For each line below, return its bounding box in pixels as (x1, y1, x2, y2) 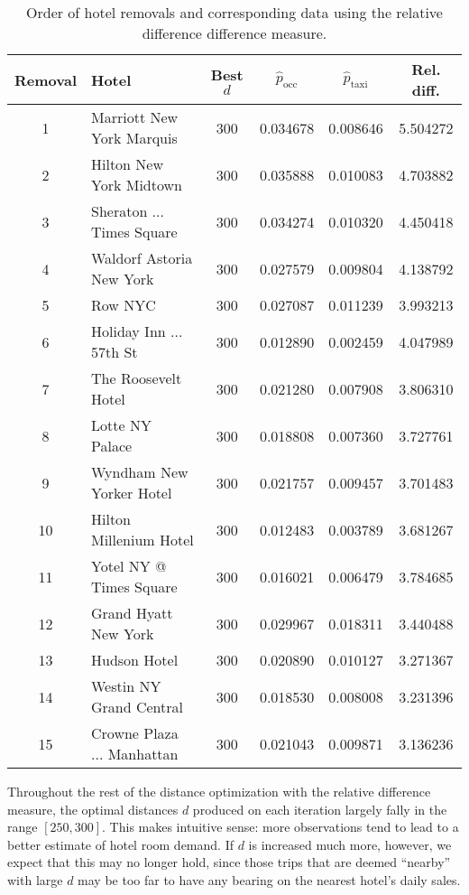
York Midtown (91, 174, 182, 195)
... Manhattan (91, 743, 179, 764)
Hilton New (91, 154, 164, 174)
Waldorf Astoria (91, 247, 193, 268)
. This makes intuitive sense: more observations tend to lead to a (102, 817, 459, 836)
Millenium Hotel (91, 529, 194, 550)
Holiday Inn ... (91, 321, 183, 341)
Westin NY (91, 676, 161, 696)
